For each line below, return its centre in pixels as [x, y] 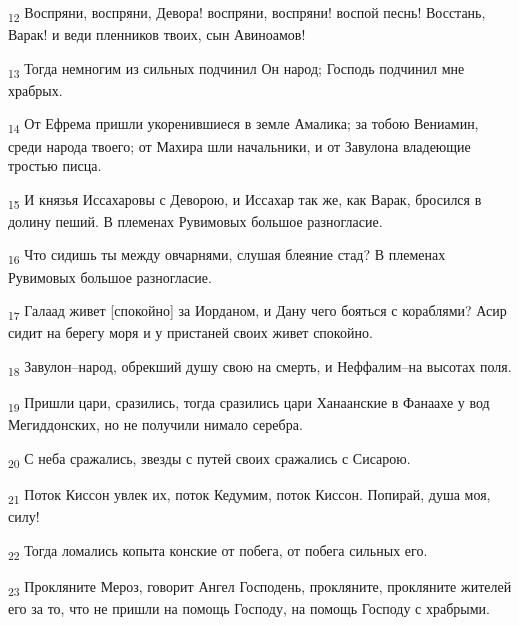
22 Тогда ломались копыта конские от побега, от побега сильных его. [218, 551]
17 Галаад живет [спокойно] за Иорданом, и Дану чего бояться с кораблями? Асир [257, 311]
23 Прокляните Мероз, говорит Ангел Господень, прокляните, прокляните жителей [260, 587]
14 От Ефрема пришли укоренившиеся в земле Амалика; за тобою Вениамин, [243, 125]
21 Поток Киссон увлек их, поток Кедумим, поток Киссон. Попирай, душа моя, [249, 495]
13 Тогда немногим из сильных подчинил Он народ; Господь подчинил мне [236, 69]
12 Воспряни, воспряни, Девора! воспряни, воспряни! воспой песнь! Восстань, [247, 13]
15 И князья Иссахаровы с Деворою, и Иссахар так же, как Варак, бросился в [245, 200]
